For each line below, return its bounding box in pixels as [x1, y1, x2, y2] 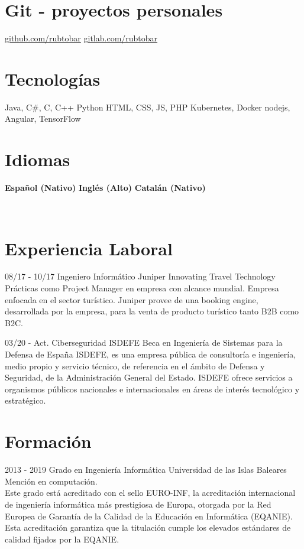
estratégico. [5, 394, 46, 407]
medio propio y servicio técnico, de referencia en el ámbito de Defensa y [5, 359, 265, 372]
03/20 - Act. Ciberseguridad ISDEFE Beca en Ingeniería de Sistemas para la [5, 336, 283, 349]
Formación [5, 429, 92, 453]
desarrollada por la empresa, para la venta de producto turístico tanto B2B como [5, 305, 299, 317]
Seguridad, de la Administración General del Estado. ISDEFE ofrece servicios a [5, 371, 293, 384]
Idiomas [5, 147, 70, 171]
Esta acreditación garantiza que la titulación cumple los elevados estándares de [5, 521, 291, 534]
